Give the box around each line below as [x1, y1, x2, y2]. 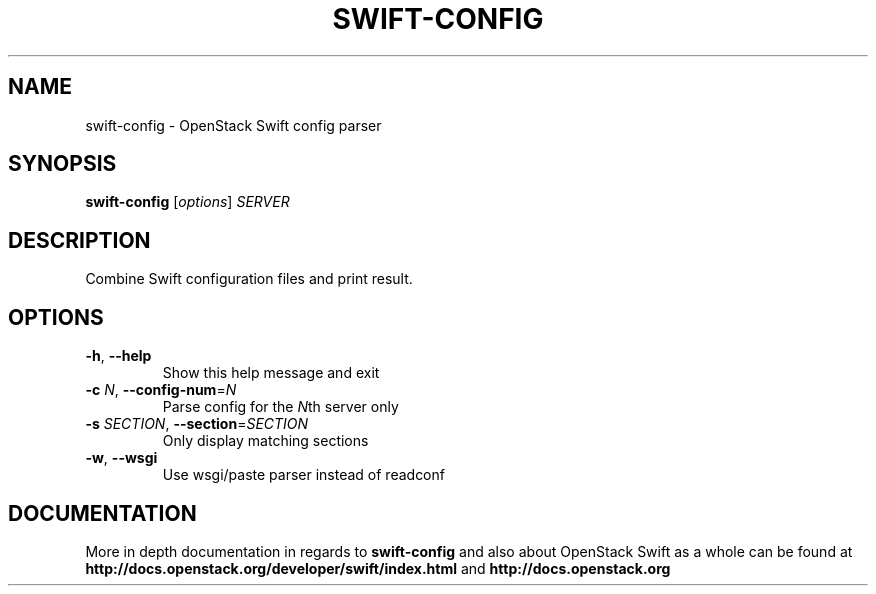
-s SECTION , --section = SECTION [85, 415, 309, 433]
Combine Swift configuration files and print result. [85, 270, 413, 288]
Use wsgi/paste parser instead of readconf [162, 466, 445, 484]
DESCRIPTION [8, 227, 151, 253]
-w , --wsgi [85, 449, 158, 467]
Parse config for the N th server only [162, 398, 399, 416]
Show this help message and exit [162, 364, 380, 382]
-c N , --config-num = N [85, 381, 237, 399]
